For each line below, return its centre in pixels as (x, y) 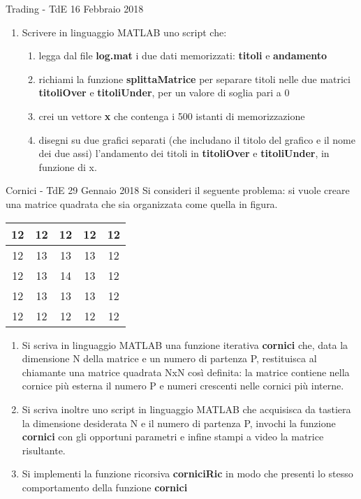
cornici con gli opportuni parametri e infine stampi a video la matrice (173, 437)
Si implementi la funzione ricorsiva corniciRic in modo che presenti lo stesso (187, 474)
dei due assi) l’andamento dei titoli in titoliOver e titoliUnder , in (184, 153)
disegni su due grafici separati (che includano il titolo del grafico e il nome (197, 139)
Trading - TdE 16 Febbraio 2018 (75, 8)
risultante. (44, 450)
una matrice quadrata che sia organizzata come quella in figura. (142, 203)
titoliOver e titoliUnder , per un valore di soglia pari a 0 (164, 92)
